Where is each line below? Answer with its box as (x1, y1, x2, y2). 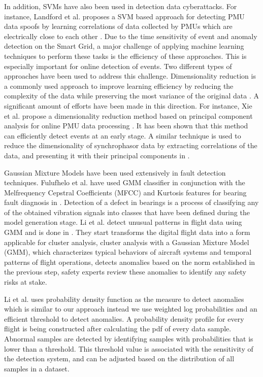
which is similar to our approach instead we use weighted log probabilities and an (4, 303, 257, 314)
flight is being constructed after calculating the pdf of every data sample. (4, 323, 232, 334)
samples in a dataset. (4, 363, 70, 373)
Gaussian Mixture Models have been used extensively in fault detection (4, 167, 226, 178)
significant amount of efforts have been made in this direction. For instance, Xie (4, 100, 252, 111)
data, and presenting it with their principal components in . (4, 150, 190, 160)
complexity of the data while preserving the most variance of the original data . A (4, 90, 259, 101)
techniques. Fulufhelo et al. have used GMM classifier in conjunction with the (4, 177, 245, 188)
